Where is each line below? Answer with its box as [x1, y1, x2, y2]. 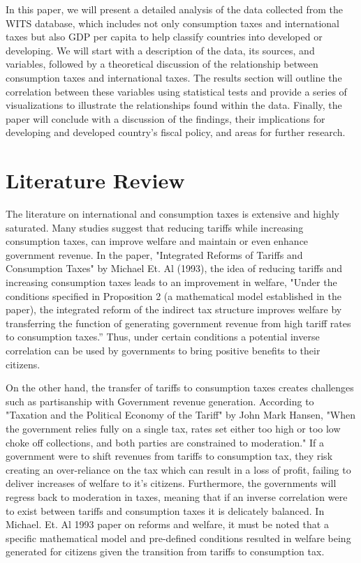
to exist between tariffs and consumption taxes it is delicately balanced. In [6, 503, 325, 518]
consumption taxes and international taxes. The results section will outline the [6, 70, 342, 84]
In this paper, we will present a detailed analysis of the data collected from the [6, 2, 344, 16]
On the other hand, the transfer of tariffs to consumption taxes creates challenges [6, 380, 354, 395]
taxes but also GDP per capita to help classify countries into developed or [6, 29, 323, 44]
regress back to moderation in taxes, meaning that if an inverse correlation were [6, 489, 348, 504]
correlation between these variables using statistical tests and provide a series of [6, 84, 347, 98]
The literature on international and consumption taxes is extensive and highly [6, 207, 340, 221]
